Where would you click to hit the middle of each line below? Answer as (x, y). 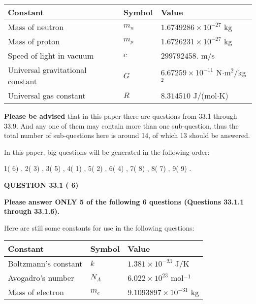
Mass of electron (36, 292)
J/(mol (205, 95)
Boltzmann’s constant (45, 264)
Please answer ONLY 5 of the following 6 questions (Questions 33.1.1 (124, 201)
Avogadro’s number (41, 278)
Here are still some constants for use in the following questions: (99, 227)
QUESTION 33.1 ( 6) (41, 185)
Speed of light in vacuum (51, 55)
